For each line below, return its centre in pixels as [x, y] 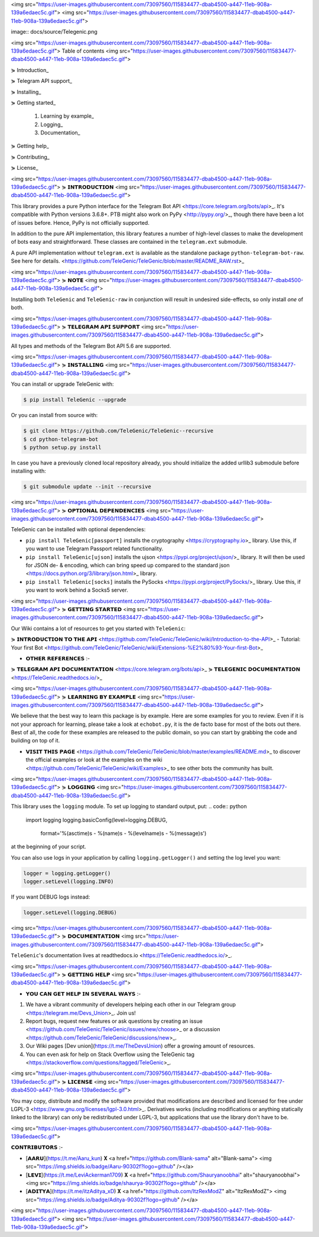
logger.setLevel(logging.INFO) [69, 882]
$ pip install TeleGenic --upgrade [75, 400]
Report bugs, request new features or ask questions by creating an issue [114, 1021]
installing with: [29, 471]
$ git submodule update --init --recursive [87, 487]
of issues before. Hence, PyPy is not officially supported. [80, 222]
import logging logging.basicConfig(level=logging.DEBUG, [97, 820]
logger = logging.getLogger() [67, 873]
